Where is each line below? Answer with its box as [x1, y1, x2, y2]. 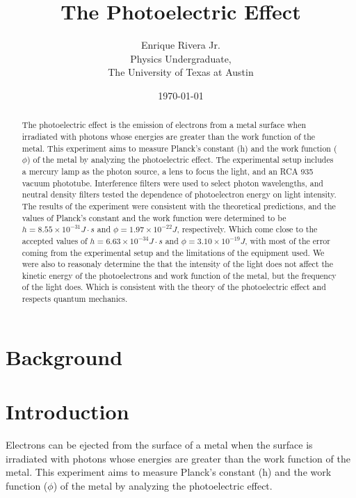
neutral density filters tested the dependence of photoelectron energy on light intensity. [22, 188, 337, 200]
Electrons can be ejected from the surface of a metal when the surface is [6, 437, 313, 452]
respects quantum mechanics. [22, 293, 128, 305]
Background [6, 342, 123, 371]
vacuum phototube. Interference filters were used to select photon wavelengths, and [22, 177, 323, 188]
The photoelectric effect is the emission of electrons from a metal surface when [22, 119, 307, 131]
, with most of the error [245, 234, 330, 246]
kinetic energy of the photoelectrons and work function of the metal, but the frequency [22, 269, 337, 281]
